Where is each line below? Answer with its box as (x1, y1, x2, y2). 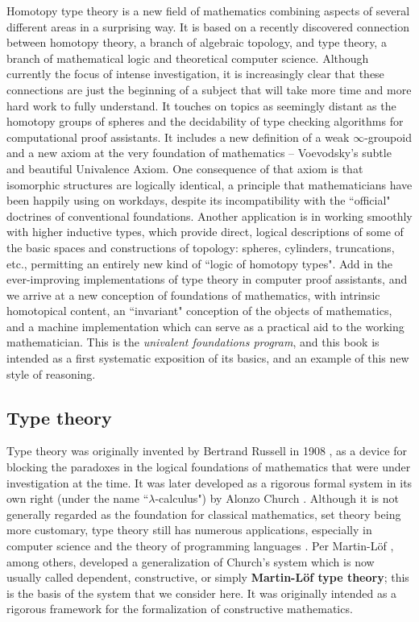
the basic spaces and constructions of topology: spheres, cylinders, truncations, (6, 238, 395, 255)
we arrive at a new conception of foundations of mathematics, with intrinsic (6, 286, 380, 303)
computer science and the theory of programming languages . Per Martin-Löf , (6, 537, 394, 554)
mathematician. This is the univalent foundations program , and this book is (6, 334, 380, 350)
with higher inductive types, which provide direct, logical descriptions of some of (6, 223, 404, 240)
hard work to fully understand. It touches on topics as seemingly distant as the (6, 97, 396, 114)
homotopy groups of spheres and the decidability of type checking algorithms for (6, 113, 404, 130)
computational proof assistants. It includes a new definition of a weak (6, 128, 350, 145)
